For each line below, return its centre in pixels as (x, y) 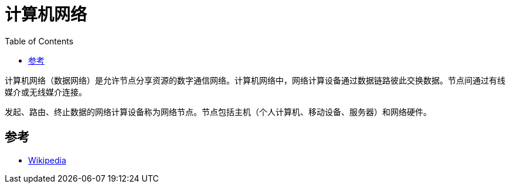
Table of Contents (39, 41)
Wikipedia (47, 160)
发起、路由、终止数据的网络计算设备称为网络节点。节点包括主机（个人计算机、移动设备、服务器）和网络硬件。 (218, 112)
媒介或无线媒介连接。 (46, 92)
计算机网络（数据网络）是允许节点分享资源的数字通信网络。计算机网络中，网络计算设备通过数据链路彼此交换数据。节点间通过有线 (255, 80)
